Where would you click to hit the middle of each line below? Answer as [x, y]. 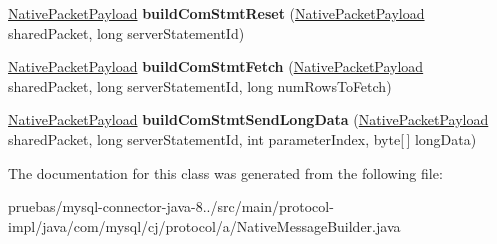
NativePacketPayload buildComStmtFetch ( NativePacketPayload [216, 66]
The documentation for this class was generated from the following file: [225, 172]
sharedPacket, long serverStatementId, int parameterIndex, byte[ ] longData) [242, 138]
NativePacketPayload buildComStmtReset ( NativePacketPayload [216, 13]
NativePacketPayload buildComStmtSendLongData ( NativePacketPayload [248, 119]
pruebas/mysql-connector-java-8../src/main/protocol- [171, 206]
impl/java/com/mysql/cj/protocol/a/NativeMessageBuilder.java [204, 225]
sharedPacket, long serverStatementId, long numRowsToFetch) [200, 85]
